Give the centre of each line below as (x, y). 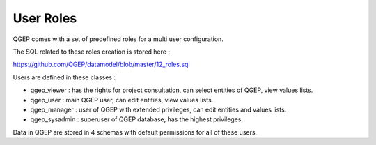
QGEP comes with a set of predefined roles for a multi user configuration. (118, 39)
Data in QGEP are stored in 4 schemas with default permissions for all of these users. (135, 132)
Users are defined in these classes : (64, 77)
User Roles (45, 18)
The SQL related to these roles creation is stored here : (92, 52)
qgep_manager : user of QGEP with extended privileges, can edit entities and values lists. (158, 109)
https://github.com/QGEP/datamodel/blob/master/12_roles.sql (102, 64)
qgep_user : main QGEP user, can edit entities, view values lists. (122, 100)
